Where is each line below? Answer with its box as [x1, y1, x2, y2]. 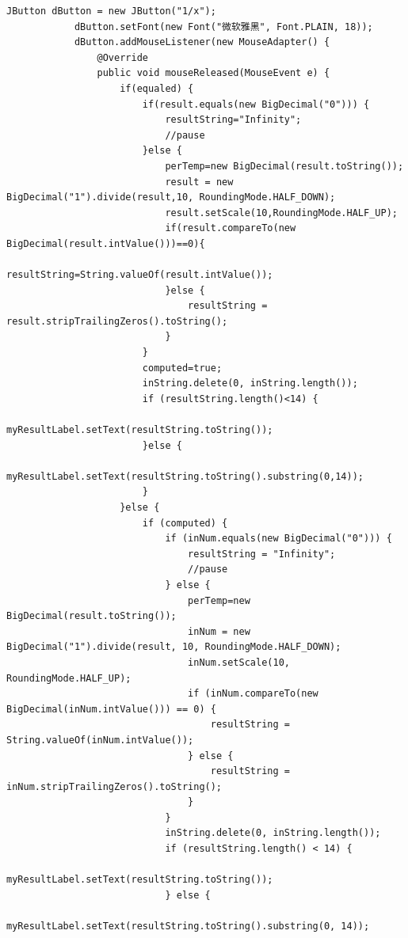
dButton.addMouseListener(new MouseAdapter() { [74, 36, 330, 48]
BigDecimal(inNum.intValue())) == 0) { [6, 703, 216, 715]
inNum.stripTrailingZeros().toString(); [6, 780, 223, 792]
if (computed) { [142, 517, 228, 529]
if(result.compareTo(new [165, 222, 296, 234]
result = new [165, 176, 234, 188]
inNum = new [188, 625, 250, 637]
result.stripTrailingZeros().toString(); [6, 315, 228, 327]
